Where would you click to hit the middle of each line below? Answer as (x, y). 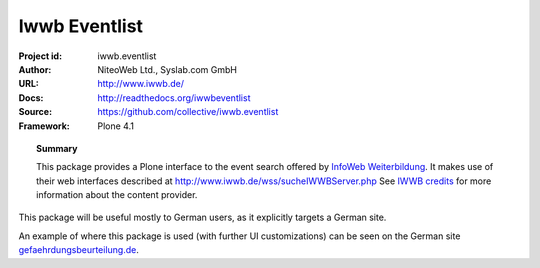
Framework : (44, 126)
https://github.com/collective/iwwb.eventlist (188, 112)
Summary (57, 148)
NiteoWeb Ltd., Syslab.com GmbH (167, 69)
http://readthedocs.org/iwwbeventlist (174, 97)
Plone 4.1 (116, 126)
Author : (35, 69)
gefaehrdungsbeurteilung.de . (78, 250)
